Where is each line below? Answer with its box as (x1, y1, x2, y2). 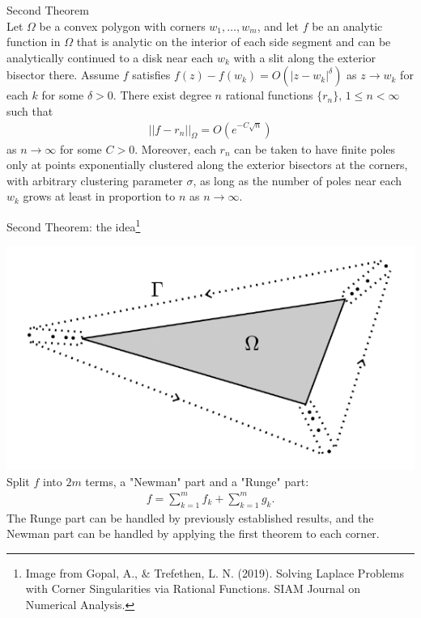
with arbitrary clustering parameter (6, 171, 183, 188)
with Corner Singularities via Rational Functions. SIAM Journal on (25, 580, 360, 597)
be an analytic (312, 17, 383, 34)
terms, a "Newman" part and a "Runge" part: (85, 472, 309, 489)
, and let (257, 17, 299, 34)
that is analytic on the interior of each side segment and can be (76, 33, 391, 50)
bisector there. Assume (6, 66, 120, 83)
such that (6, 102, 53, 119)
